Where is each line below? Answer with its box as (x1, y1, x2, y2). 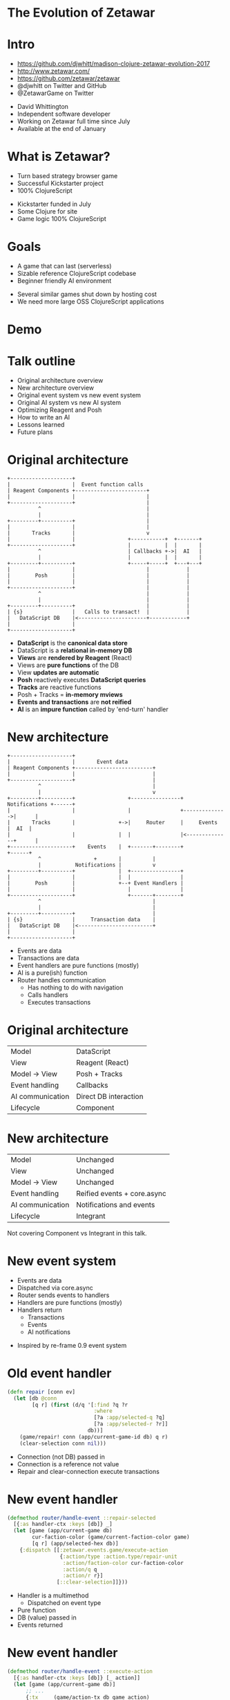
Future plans (17, 428, 53, 436)
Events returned (17, 1621, 64, 1629)
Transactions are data (17, 954, 79, 962)
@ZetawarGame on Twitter (17, 89, 95, 98)
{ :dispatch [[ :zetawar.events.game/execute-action (19, 1546, 169, 1554)
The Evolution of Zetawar (7, 5, 155, 21)
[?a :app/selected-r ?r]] (93, 1421, 169, 1428)
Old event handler (7, 1366, 112, 1381)
